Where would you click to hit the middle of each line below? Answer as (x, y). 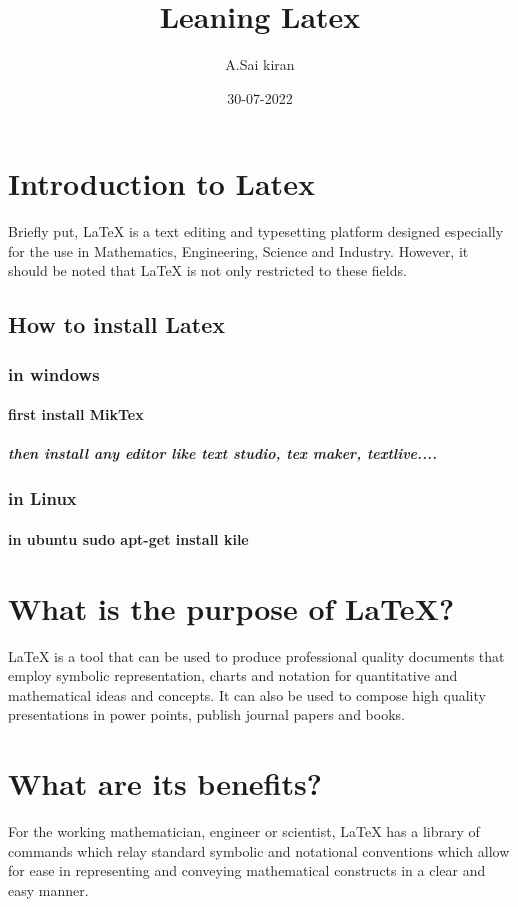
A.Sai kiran (260, 64)
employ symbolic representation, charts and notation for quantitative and (233, 675)
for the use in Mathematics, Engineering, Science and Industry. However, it (238, 250)
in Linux (42, 498)
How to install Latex (116, 324)
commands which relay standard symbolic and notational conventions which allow (259, 850)
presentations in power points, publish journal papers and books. (206, 714)
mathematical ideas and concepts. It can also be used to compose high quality (247, 694)
